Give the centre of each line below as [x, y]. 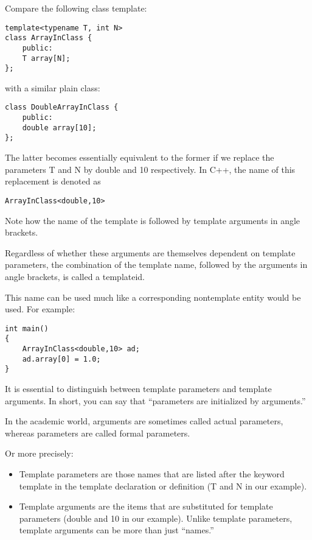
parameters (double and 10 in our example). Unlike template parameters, [156, 518]
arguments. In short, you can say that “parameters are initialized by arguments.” [155, 400]
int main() [27, 328]
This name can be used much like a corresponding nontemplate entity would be [153, 297]
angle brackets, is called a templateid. [75, 276]
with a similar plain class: [53, 87]
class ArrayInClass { [49, 38]
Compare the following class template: [76, 8]
